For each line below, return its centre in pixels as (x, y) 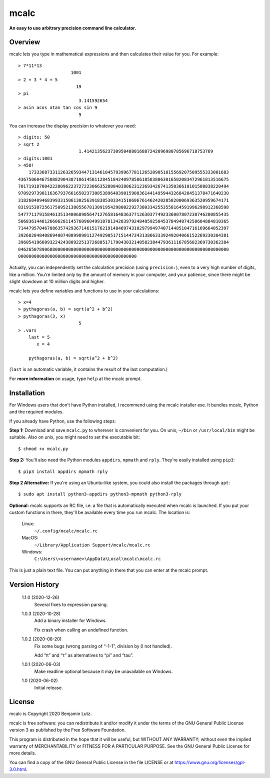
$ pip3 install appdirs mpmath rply (63, 471)
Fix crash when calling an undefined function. (81, 629)
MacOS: (30, 538)
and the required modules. (36, 412)
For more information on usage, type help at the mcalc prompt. (75, 378)
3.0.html (18, 769)
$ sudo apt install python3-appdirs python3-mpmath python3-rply (100, 494)
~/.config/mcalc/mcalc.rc (66, 531)
